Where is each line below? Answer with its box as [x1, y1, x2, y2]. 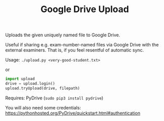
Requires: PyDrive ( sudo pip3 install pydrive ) [5, 95, 103, 101]
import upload [5, 77, 35, 82]
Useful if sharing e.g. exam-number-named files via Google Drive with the [5, 42, 159, 48]
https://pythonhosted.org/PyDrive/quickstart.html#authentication [5, 110, 140, 116]
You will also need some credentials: [5, 104, 81, 110]
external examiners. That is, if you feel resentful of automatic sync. [5, 47, 144, 53]
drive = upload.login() [5, 81, 56, 86]
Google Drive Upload [40, 4, 129, 15]
